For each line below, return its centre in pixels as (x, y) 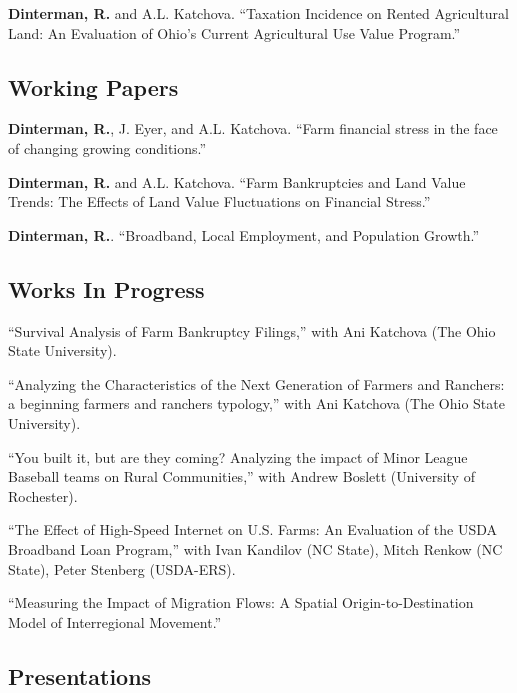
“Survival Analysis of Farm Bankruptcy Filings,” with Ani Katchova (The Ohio (252, 330)
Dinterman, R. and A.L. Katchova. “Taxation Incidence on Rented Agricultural (258, 13)
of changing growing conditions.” (107, 147)
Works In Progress (106, 288)
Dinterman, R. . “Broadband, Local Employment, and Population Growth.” (244, 234)
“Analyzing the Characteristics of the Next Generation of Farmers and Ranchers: (256, 383)
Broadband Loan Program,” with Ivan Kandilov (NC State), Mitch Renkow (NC (255, 548)
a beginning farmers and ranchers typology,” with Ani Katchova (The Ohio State (256, 403)
